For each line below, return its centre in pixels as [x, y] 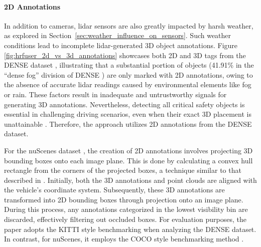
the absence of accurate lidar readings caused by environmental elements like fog [128, 84]
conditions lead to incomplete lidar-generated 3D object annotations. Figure [121, 45]
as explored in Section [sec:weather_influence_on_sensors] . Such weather [118, 35]
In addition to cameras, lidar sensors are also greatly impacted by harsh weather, [129, 25]
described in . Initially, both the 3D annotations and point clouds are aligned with [130, 180]
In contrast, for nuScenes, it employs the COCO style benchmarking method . [124, 239]
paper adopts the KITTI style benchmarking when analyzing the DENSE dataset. [130, 229]
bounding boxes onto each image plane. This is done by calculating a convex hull [128, 160]
